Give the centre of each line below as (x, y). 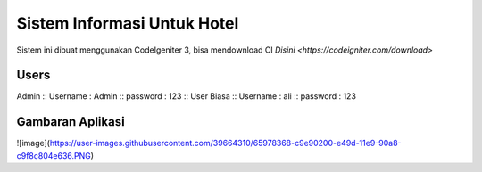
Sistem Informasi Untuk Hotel (128, 23)
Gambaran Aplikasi (71, 122)
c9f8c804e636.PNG (54, 155)
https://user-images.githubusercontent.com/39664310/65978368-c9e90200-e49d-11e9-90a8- (225, 143)
